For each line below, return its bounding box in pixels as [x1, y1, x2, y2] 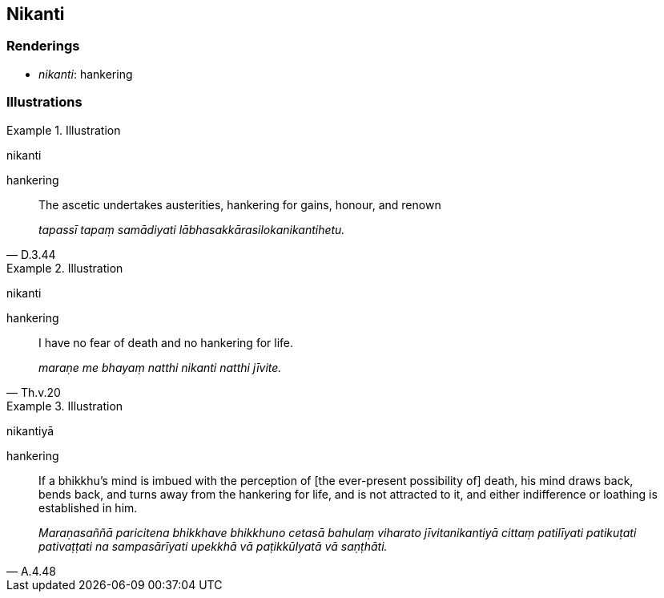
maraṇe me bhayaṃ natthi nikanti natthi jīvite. [38, 360, 282, 374]
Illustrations [6, 94, 82, 111]
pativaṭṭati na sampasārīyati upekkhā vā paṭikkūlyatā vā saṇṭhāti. [38, 539, 388, 553]
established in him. [38, 500, 138, 515]
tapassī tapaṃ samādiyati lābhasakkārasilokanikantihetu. [38, 222, 345, 236]
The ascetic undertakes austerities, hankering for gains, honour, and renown [38, 197, 441, 212]
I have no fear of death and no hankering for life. [38, 335, 294, 350]
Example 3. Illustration [6, 398, 123, 413]
